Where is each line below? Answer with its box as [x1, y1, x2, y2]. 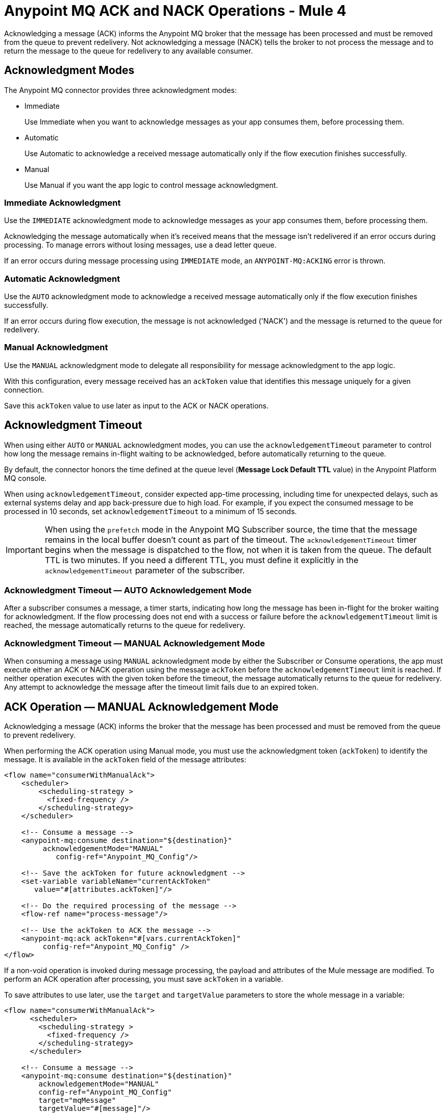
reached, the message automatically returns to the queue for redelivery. [4, 621, 245, 630]
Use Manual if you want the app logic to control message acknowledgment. [24, 180, 278, 189]
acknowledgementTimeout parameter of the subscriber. [44, 565, 245, 575]
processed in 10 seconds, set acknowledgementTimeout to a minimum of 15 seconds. [4, 506, 297, 516]
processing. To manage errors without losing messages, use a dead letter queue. [4, 240, 277, 250]
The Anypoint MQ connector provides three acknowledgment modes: [4, 85, 237, 94]
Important [6, 544, 43, 555]
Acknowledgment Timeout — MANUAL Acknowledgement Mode [4, 638, 265, 648]
